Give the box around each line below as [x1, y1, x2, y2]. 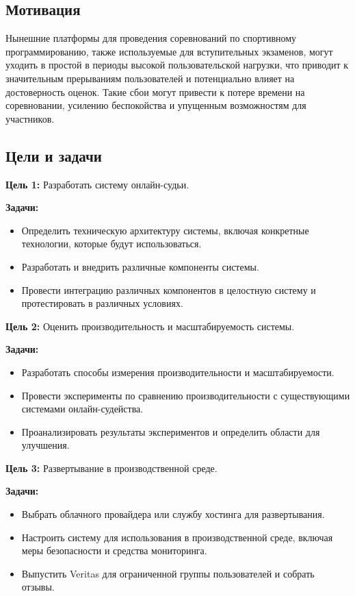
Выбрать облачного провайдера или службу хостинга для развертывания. [21, 507, 325, 521]
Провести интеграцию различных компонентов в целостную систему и [21, 282, 316, 297]
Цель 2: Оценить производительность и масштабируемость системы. [5, 319, 295, 333]
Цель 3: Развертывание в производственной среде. [5, 460, 218, 475]
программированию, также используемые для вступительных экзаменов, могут [5, 44, 333, 58]
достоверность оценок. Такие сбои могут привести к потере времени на [5, 84, 305, 99]
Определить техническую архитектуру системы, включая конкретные [21, 223, 309, 237]
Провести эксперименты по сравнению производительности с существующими [21, 388, 350, 402]
